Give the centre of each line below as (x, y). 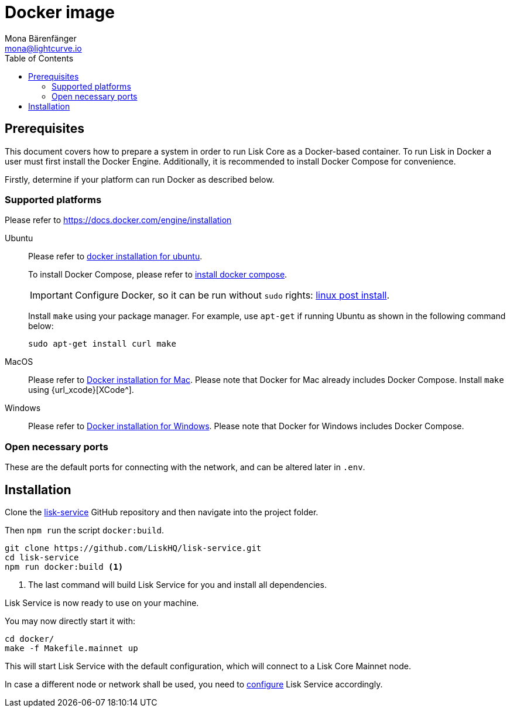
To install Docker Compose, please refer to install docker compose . (158, 275)
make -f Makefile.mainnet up (71, 648)
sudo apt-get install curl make (102, 344)
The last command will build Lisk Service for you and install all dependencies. (177, 584)
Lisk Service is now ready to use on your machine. (102, 603)
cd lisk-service (42, 557)
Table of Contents (39, 58)
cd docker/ (30, 639)
